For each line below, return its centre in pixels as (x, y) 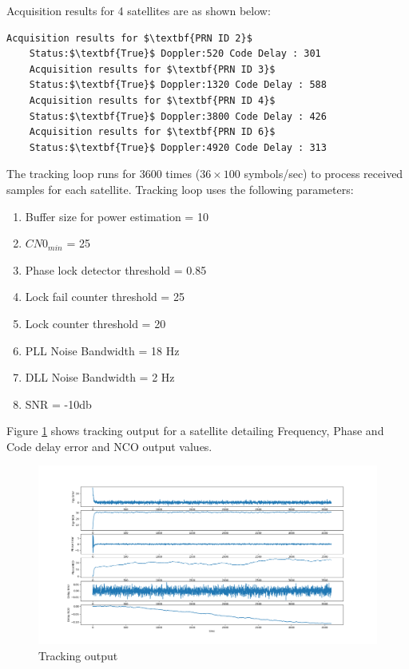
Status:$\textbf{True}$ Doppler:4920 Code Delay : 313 (178, 147)
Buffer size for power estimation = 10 (117, 216)
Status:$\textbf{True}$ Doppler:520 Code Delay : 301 (175, 54)
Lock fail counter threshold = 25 (105, 297)
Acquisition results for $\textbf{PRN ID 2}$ (129, 38)
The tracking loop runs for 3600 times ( (103, 174)
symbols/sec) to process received (324, 174)
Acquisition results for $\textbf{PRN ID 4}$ (152, 100)
